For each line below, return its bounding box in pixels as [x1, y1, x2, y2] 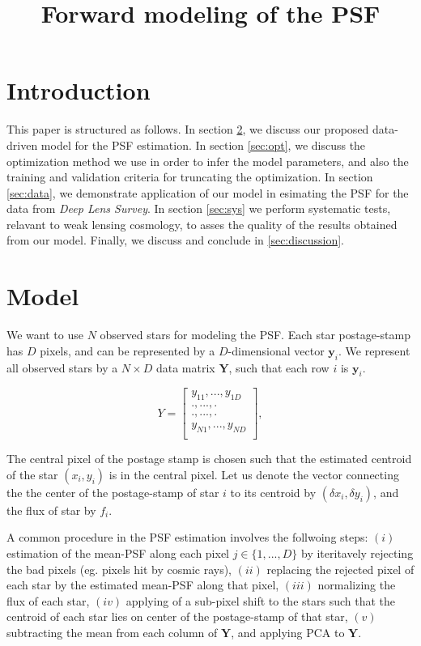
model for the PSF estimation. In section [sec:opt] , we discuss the [40, 136, 366, 153]
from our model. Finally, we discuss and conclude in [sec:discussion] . [6, 232, 344, 249]
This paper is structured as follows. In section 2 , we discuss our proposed [6, 121, 369, 138]
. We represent [338, 342, 410, 359]
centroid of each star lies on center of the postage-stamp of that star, [6, 608, 348, 625]
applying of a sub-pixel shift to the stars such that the [125, 592, 395, 609]
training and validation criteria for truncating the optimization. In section [6, 168, 373, 185]
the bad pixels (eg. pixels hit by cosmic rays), [6, 560, 232, 577]
